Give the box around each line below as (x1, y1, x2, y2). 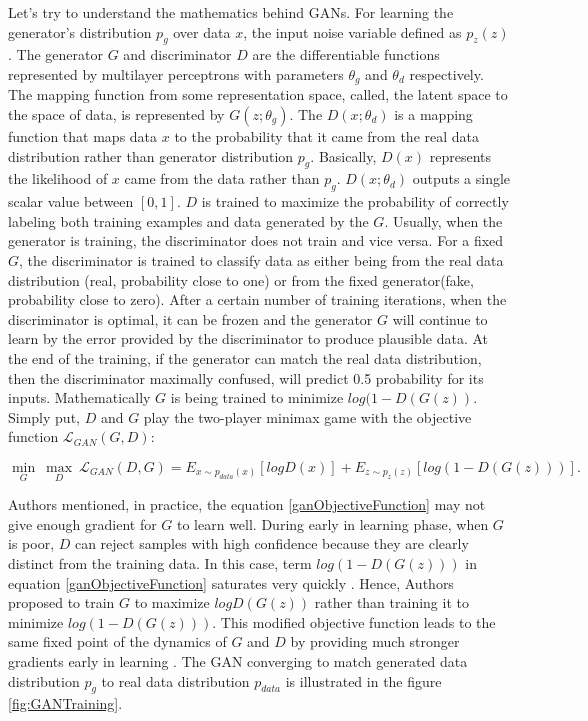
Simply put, (8, 406, 80, 427)
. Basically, (310, 145, 377, 166)
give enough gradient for (8, 513, 157, 534)
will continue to (392, 308, 488, 329)
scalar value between (8, 191, 134, 212)
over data (173, 21, 231, 42)
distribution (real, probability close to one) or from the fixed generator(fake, (8, 269, 474, 290)
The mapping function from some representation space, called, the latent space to (8, 84, 508, 105)
